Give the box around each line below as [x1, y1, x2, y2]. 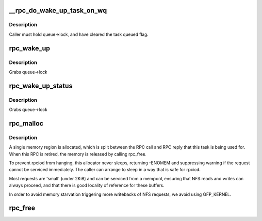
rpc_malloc [9, 119, 44, 127]
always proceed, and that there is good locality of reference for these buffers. [9, 182, 164, 189]
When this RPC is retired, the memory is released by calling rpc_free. [9, 151, 147, 157]
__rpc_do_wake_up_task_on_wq [9, 6, 107, 15]
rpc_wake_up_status [9, 81, 73, 90]
